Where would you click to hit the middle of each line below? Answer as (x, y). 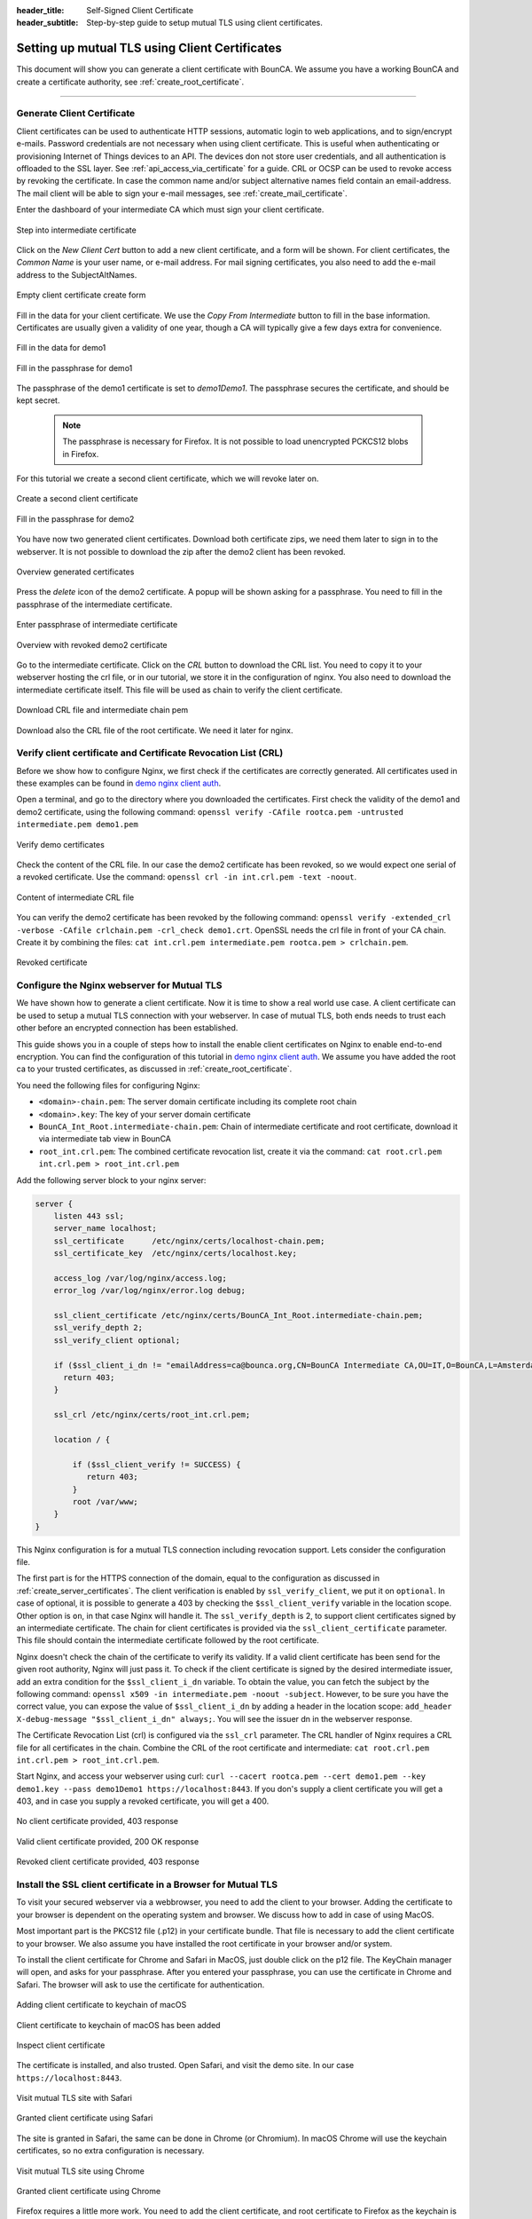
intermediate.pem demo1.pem (78, 825)
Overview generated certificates (75, 572)
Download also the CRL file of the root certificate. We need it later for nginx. (155, 730)
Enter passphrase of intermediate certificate (97, 625)
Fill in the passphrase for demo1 (74, 367)
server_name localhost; (105, 1228)
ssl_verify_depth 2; (98, 1328)
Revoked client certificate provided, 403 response (108, 1862)
